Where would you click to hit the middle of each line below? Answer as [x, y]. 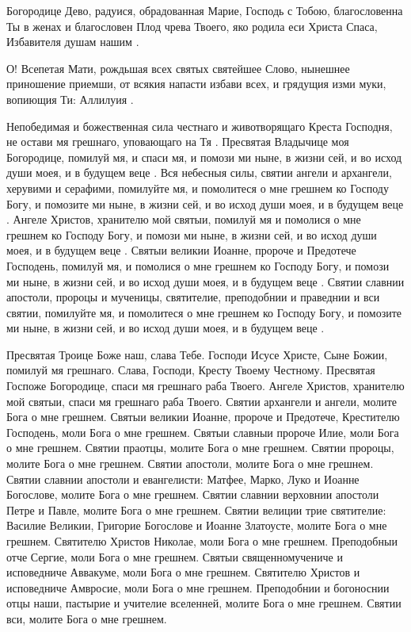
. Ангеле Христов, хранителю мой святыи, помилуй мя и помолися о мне [184, 219]
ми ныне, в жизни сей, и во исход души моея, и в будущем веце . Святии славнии [205, 281]
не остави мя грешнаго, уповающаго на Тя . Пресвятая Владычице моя [178, 142]
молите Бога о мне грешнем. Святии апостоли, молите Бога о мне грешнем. [190, 463]
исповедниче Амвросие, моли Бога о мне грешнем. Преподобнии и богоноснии [198, 587]
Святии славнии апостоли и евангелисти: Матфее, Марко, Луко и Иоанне [183, 479]
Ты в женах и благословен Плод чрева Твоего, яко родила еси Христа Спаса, [192, 26]
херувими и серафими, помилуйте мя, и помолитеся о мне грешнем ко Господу [198, 188]
